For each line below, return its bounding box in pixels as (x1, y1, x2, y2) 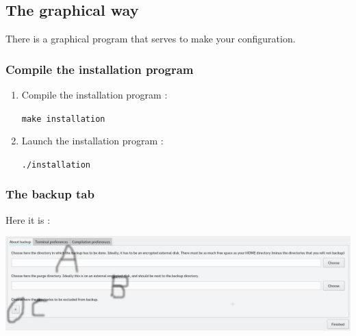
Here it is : (5, 212, 51, 227)
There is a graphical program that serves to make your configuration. (5, 31, 296, 46)
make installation (21, 114, 105, 124)
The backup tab (5, 185, 94, 203)
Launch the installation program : (21, 133, 164, 148)
